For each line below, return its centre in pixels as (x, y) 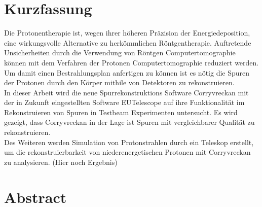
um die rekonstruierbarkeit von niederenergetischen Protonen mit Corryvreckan (127, 152)
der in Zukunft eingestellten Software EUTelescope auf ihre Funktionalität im (124, 102)
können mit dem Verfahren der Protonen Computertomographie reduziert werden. (132, 62)
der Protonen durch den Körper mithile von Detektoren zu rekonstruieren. (119, 82)
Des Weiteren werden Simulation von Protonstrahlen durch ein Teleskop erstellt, (129, 142)
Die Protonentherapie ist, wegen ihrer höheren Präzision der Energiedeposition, (127, 33)
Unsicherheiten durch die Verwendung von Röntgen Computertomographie (120, 53)
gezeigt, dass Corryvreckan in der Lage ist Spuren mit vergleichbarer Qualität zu (129, 122)
